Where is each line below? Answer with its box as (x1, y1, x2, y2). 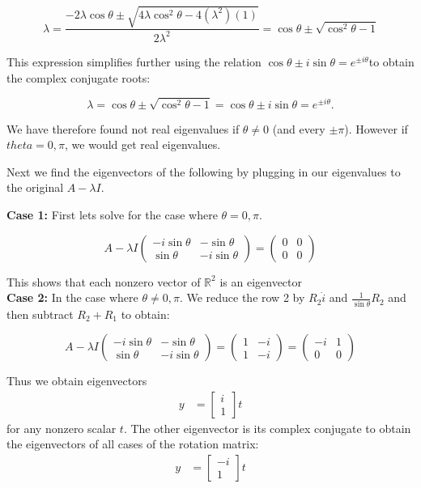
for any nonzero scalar (6, 419, 117, 436)
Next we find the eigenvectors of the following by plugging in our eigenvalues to (6, 163, 401, 180)
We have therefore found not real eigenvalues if (6, 120, 240, 137)
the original (6, 179, 64, 196)
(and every (272, 120, 325, 137)
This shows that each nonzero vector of (6, 273, 201, 290)
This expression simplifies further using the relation (6, 53, 262, 70)
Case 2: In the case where (6, 289, 138, 306)
